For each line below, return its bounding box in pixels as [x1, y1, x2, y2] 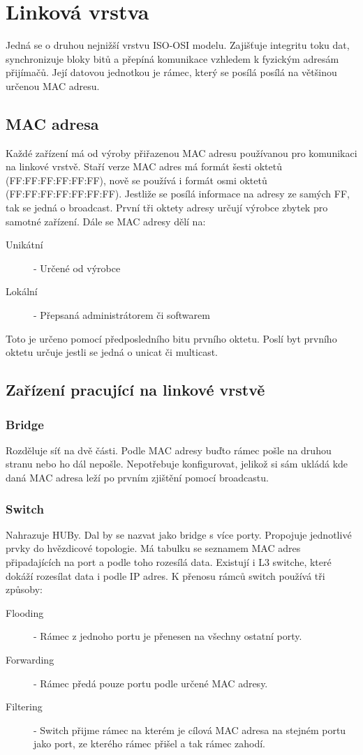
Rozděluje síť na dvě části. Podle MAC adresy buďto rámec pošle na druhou [6, 442, 332, 457]
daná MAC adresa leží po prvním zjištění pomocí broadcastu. [6, 470, 269, 485]
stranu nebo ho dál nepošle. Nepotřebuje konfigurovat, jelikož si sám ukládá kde [6, 456, 348, 471]
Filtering [6, 699, 43, 714]
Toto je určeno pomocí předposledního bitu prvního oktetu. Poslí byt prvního [6, 331, 337, 345]
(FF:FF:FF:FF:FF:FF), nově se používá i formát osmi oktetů [6, 172, 267, 187]
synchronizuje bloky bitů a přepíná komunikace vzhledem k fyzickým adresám [6, 51, 339, 66]
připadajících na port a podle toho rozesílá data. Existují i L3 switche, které [6, 555, 332, 569]
